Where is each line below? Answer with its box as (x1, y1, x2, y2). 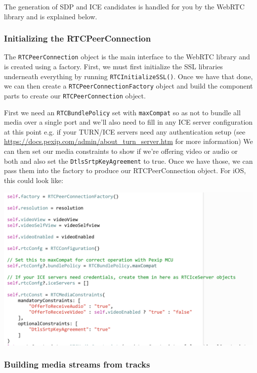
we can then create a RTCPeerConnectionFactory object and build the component (4, 81, 253, 91)
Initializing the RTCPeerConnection (4, 32, 151, 45)
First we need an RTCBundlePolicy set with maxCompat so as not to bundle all (4, 107, 241, 117)
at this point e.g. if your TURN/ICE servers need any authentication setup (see (4, 126, 246, 137)
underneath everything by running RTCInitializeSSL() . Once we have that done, (4, 71, 253, 81)
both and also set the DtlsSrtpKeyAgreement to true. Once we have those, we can (4, 155, 253, 166)
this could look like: (4, 175, 63, 185)
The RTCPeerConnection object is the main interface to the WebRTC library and (4, 51, 250, 62)
